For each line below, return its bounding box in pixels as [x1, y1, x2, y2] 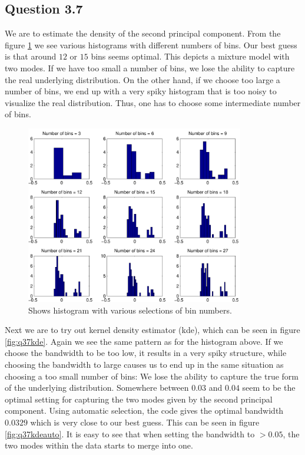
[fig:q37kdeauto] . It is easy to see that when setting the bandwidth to [5, 427, 255, 440]
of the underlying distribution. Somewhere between [5, 381, 189, 394]
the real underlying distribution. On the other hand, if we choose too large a [5, 73, 280, 85]
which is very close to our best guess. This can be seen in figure [30, 416, 260, 428]
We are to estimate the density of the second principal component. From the [5, 27, 281, 39]
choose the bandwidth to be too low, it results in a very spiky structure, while [5, 347, 287, 359]
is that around [5, 50, 57, 62]
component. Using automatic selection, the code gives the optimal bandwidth [5, 404, 284, 417]
